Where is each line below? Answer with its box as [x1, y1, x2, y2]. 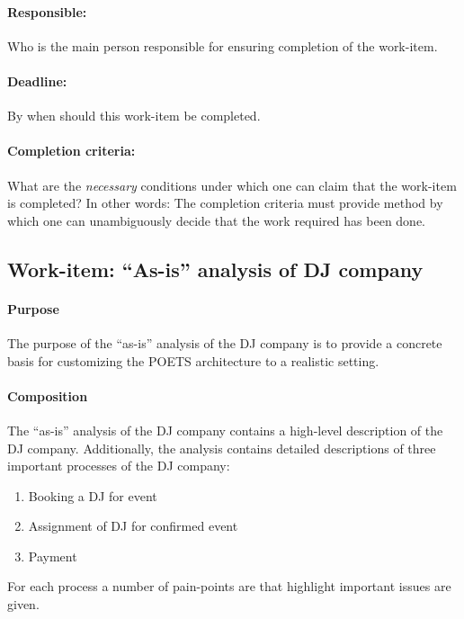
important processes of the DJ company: [7, 456, 230, 475]
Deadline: [7, 71, 67, 90]
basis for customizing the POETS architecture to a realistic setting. [7, 351, 379, 370]
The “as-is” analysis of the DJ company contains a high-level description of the [7, 420, 443, 439]
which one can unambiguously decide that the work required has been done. [7, 211, 426, 229]
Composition [7, 386, 88, 405]
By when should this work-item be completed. [7, 106, 261, 125]
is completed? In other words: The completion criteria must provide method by [7, 193, 443, 212]
